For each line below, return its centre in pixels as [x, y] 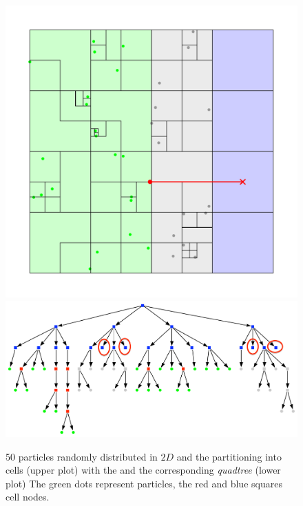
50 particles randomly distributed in [82, 456]
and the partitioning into [229, 456]
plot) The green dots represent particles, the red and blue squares [144, 483]
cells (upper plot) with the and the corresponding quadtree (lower [143, 470]
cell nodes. [28, 497]
